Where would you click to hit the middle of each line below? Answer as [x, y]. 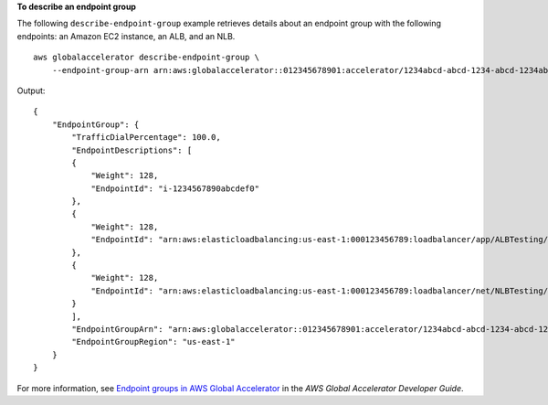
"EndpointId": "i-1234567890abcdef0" [175, 188]
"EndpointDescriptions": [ [132, 150]
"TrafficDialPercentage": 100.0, [146, 138]
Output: [31, 91]
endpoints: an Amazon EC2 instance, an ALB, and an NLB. [126, 36]
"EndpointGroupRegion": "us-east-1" [154, 342]
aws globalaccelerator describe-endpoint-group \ [147, 58]
